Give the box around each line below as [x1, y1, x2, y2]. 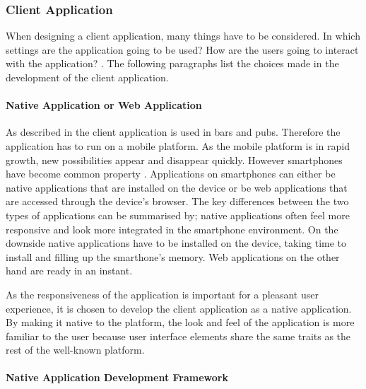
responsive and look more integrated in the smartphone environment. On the [6, 221, 338, 236]
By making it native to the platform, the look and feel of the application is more [6, 315, 355, 330]
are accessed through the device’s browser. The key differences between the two [6, 194, 349, 209]
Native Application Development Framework [6, 370, 228, 385]
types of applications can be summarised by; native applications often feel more [6, 207, 350, 222]
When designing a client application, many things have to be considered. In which [6, 28, 360, 43]
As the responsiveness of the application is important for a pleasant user [6, 286, 319, 301]
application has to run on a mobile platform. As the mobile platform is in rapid [6, 138, 350, 153]
